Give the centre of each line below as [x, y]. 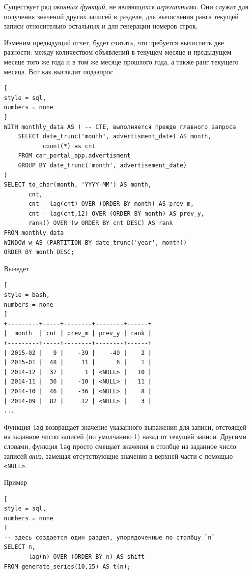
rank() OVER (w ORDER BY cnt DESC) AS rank [101, 223]
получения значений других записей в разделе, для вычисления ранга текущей [121, 16]
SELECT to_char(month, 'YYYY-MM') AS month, [78, 185]
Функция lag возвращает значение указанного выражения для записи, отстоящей [125, 427]
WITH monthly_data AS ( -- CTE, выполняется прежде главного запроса [120, 127]
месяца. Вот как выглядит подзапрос [59, 71]
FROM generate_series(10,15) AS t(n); [67, 566]
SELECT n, [20, 547]
